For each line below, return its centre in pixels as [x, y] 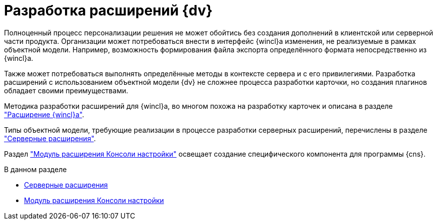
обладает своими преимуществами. [66, 90]
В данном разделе [35, 169]
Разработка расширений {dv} [108, 10]
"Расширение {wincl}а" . [44, 114]
